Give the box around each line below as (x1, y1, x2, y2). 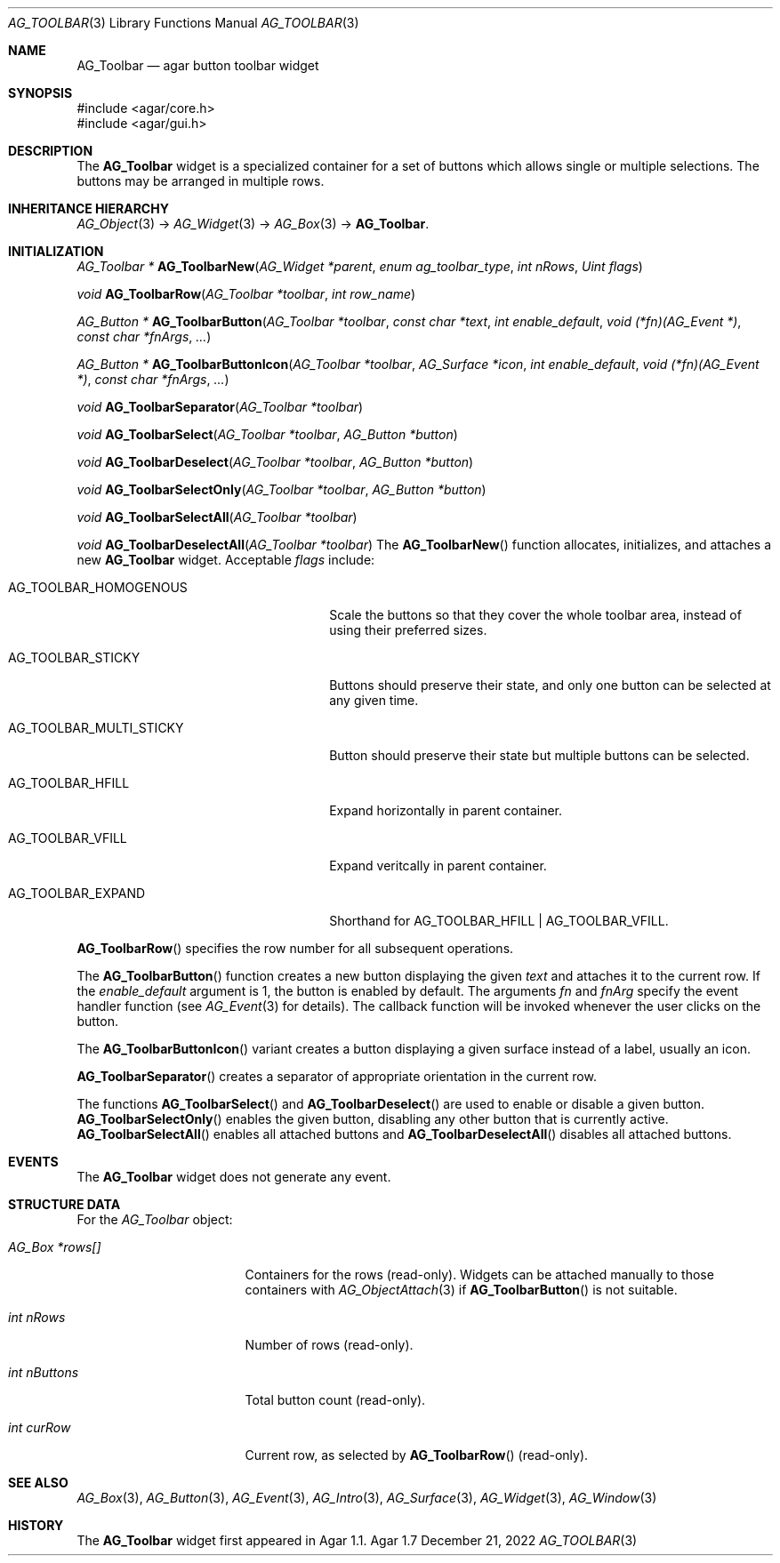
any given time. (329, 693, 419, 708)
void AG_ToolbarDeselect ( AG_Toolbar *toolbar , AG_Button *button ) (76, 454, 474, 469)
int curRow (8, 1420, 71, 1435)
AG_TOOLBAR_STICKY (8, 650, 141, 665)
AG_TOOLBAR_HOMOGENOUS (8, 580, 188, 595)
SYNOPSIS (8, 85, 73, 100)
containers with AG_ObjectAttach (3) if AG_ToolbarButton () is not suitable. (245, 1282, 678, 1297)
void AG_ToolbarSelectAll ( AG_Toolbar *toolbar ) (76, 509, 358, 525)
